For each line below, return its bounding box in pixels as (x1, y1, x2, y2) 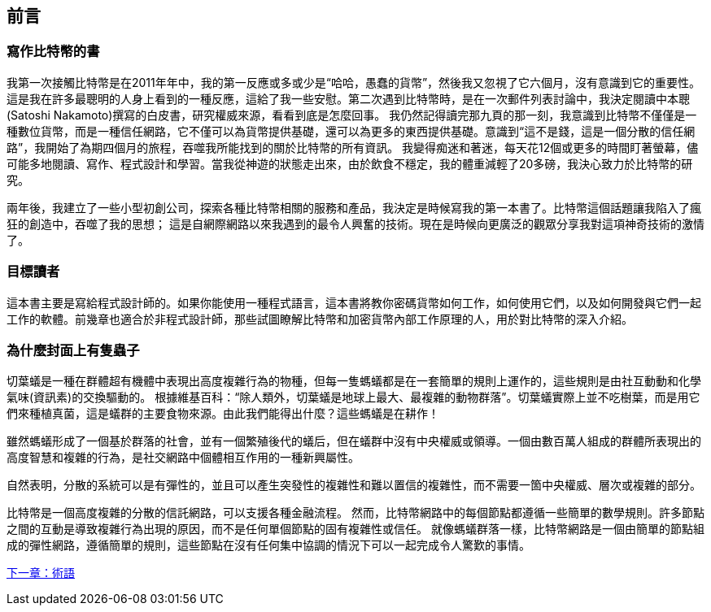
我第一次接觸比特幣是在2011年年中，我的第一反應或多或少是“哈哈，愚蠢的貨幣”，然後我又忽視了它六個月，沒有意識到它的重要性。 (7, 75, 701, 89)
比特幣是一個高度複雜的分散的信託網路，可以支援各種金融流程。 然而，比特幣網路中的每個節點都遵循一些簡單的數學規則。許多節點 (7, 506, 704, 520)
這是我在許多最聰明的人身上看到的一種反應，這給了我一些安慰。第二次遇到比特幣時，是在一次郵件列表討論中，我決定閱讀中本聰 (7, 91, 690, 106)
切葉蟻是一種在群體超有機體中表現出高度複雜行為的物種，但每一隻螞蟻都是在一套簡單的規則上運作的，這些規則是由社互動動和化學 (7, 374, 701, 388)
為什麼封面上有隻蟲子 (7, 341, 140, 358)
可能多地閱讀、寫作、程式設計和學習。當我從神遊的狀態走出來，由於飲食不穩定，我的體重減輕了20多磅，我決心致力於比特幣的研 (7, 156, 693, 171)
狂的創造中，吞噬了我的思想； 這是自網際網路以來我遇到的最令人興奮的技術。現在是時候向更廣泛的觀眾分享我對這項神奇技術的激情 (7, 216, 704, 231)
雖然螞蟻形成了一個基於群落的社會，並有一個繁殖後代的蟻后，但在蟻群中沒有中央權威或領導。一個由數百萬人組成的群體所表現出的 (7, 434, 701, 449)
